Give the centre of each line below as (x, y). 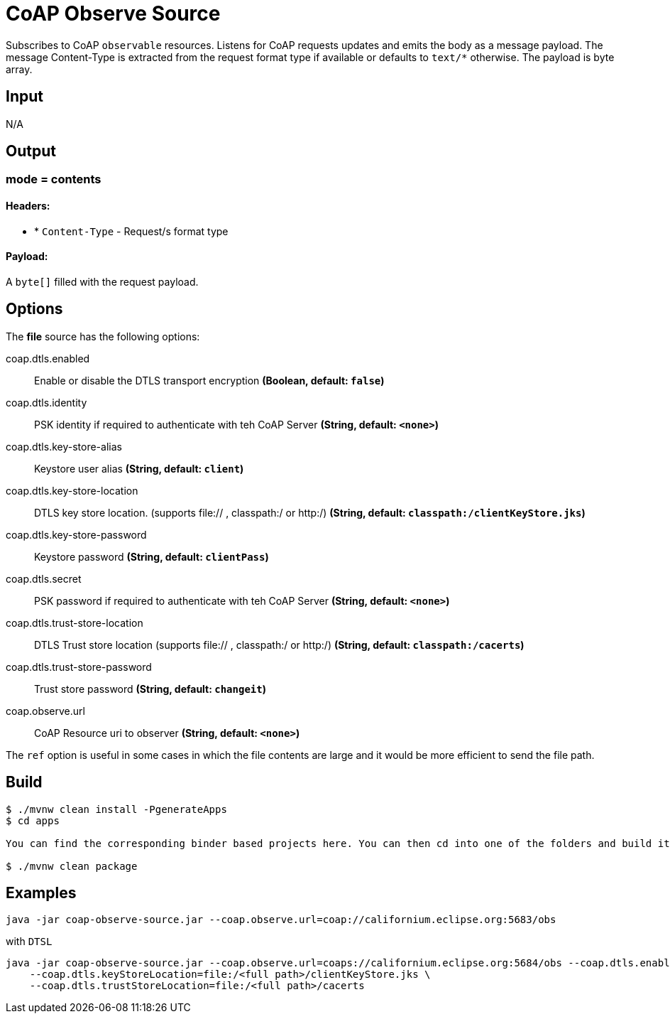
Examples (41, 893)
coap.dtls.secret (44, 578)
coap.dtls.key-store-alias (64, 446)
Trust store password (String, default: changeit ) (150, 689)
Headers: (28, 206)
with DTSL (29, 942)
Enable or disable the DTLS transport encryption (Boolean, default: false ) (209, 380)
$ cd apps (33, 820)
